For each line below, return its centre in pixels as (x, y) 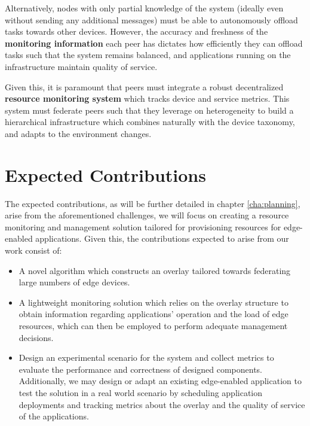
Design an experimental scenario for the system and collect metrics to (146, 357)
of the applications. (54, 416)
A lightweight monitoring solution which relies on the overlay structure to (154, 302)
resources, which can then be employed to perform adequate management (153, 325)
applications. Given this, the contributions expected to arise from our (162, 238)
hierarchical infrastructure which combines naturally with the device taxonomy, (150, 122)
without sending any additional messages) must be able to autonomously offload (151, 19)
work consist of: (33, 250)
